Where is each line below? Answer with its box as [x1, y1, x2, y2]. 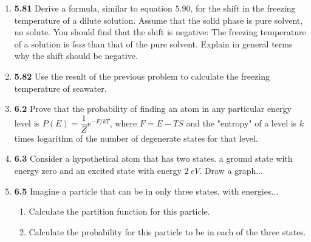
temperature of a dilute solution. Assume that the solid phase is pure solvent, [14, 13, 303, 26]
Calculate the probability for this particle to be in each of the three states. [29, 225, 306, 238]
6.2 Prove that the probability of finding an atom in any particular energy [14, 102, 292, 115]
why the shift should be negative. [14, 49, 138, 62]
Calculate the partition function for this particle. [29, 205, 210, 218]
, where [109, 117, 137, 130]
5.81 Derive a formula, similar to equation [14, 2, 173, 14]
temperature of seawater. [14, 81, 107, 94]
